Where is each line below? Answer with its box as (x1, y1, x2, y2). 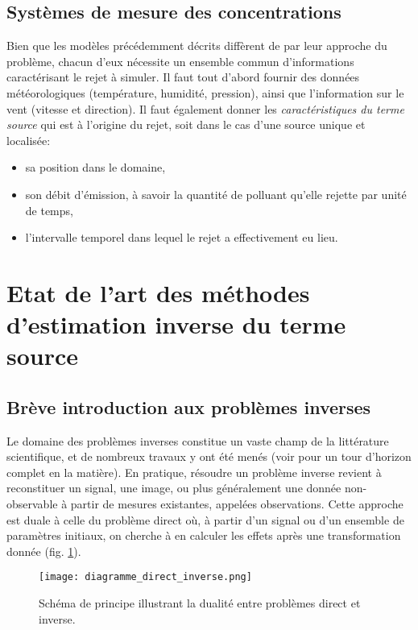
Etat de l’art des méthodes (6, 276, 310, 309)
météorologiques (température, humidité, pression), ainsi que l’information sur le (6, 84, 404, 101)
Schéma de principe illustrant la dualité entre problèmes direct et (39, 595, 361, 611)
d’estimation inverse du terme (6, 308, 346, 341)
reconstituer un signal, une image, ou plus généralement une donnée (6, 479, 341, 496)
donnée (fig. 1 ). (6, 542, 81, 559)
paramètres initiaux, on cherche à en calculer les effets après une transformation (6, 527, 401, 544)
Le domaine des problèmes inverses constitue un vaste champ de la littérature (6, 432, 389, 449)
